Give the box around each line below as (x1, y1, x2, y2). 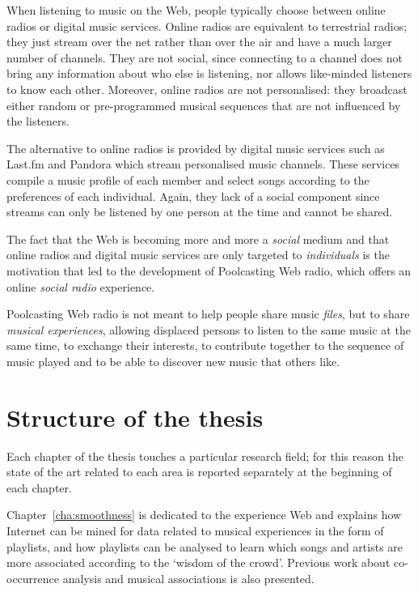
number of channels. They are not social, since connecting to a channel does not (6, 49, 403, 66)
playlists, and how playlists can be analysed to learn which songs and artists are (6, 538, 403, 555)
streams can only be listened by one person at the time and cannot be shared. (6, 203, 393, 220)
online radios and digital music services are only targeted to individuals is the (6, 246, 390, 263)
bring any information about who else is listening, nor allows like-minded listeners (6, 65, 412, 82)
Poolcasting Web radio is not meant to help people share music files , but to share (6, 305, 410, 322)
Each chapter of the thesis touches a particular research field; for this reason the (6, 447, 403, 464)
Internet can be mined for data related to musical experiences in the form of (6, 522, 384, 539)
